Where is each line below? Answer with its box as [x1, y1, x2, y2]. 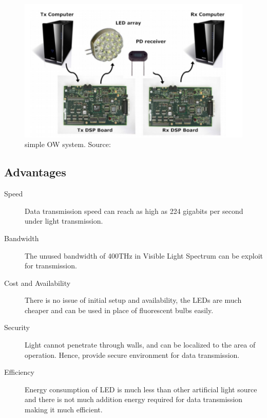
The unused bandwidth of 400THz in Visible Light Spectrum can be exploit [25, 250, 263, 261]
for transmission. [25, 260, 77, 271]
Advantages [4, 164, 66, 180]
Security [4, 322, 30, 333]
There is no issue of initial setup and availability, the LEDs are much [25, 295, 242, 305]
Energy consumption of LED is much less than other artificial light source [25, 384, 257, 394]
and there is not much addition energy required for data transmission [25, 394, 243, 405]
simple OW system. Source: [25, 139, 111, 150]
